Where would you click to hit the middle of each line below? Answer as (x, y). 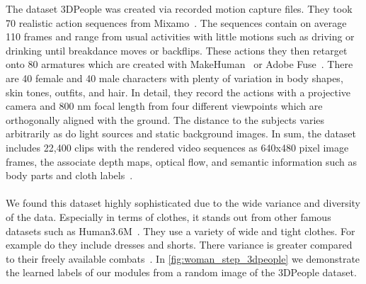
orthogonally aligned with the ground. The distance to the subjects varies (165, 119)
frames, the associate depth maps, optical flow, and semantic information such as (182, 161)
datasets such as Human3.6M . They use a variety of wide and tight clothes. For (181, 231)
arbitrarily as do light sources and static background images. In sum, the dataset (181, 134)
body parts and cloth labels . (69, 175)
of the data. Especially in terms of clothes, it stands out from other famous (168, 216)
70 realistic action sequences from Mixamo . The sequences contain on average (176, 22)
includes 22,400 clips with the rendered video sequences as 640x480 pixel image (177, 147)
